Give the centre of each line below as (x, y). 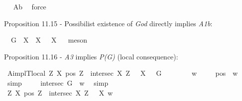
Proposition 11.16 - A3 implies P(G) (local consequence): (91, 56)
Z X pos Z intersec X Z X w (60, 92)
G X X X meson (49, 40)
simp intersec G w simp (58, 82)
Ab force (30, 6)
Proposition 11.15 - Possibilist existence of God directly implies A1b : (108, 23)
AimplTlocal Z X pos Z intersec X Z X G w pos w (122, 73)
